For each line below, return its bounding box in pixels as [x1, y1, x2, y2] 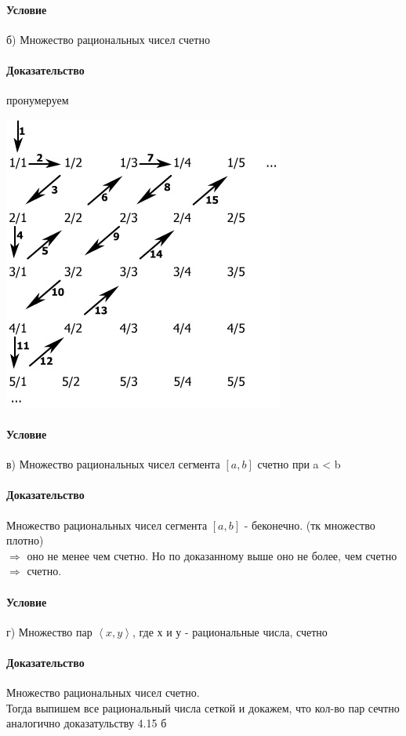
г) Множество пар [6, 623, 92, 639]
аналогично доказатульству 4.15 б [6, 715, 167, 731]
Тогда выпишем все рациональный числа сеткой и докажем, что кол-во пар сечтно [6, 699, 400, 716]
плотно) [6, 532, 44, 548]
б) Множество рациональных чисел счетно [6, 31, 210, 47]
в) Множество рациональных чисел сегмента [6, 456, 220, 472]
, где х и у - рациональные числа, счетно [132, 623, 328, 639]
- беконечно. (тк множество [244, 516, 375, 533]
